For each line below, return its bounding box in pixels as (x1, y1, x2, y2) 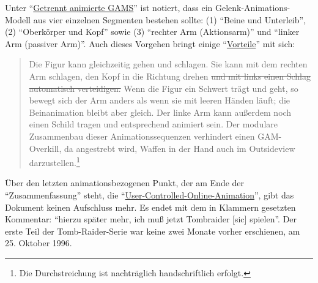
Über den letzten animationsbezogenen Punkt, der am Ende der (5, 176, 245, 189)
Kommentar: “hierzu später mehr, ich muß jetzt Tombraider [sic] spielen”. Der (5, 213, 297, 225)
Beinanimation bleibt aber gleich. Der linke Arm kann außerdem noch (29, 105, 292, 118)
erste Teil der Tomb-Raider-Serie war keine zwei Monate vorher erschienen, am (5, 224, 300, 237)
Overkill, (29, 141, 62, 154)
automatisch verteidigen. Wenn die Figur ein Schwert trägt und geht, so (29, 81, 298, 94)
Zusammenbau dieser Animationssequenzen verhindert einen (29, 129, 255, 142)
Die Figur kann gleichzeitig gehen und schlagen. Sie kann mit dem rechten (29, 58, 308, 70)
